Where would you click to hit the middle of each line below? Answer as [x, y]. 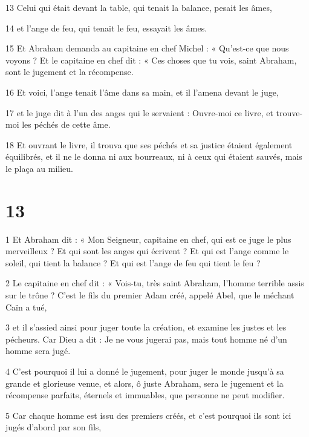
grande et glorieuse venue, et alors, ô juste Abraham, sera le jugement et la [145, 383]
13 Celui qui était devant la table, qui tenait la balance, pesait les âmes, [139, 7]
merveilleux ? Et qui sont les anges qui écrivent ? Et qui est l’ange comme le [147, 251]
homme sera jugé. [38, 351]
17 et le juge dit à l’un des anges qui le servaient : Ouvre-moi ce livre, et [139, 112]
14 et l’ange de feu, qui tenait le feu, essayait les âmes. [106, 28]
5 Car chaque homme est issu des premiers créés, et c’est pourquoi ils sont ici [148, 415]
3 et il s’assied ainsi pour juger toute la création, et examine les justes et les [146, 327]
